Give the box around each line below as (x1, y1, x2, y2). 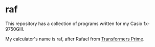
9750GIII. (5, 26, 25, 32)
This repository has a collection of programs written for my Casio (5, 20, 143, 27)
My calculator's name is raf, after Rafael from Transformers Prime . (5, 36, 145, 42)
